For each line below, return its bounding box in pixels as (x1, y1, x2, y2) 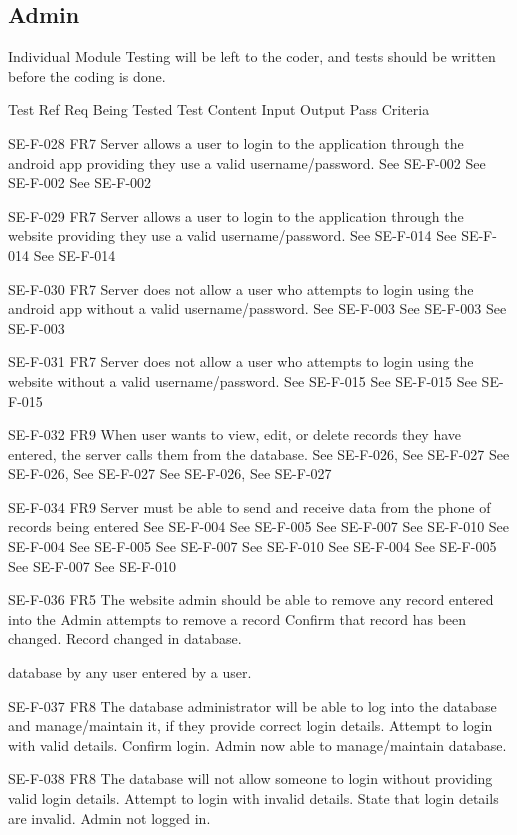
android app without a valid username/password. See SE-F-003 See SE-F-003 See (8, 298, 507, 319)
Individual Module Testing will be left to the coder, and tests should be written (8, 46, 496, 67)
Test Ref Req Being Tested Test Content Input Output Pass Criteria (8, 99, 430, 120)
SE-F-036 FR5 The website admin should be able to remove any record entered (8, 589, 494, 610)
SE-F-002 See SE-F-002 (8, 172, 152, 193)
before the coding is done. (8, 65, 166, 86)
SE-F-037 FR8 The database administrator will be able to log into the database (8, 695, 497, 716)
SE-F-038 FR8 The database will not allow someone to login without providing (8, 768, 493, 789)
